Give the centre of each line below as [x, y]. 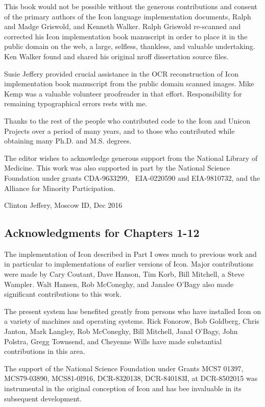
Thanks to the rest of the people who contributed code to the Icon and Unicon [127, 120]
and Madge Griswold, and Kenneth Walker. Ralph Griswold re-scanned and [123, 26]
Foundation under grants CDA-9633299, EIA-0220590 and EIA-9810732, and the [132, 177]
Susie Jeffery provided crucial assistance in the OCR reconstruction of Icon [122, 73]
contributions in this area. [45, 351]
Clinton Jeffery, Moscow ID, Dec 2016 [63, 205]
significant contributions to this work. [63, 294]
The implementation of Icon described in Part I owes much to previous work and [130, 254]
